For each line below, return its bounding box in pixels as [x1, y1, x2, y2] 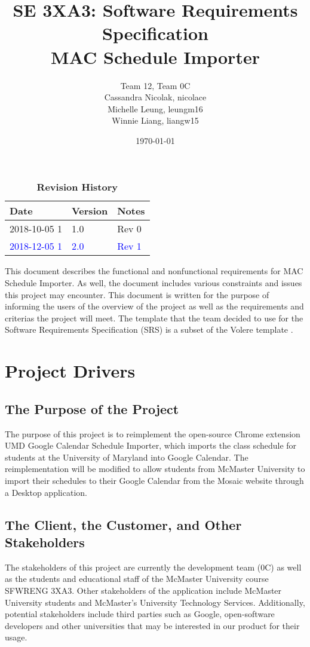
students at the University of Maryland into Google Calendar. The [5, 450, 248, 463]
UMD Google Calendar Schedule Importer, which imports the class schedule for [5, 439, 297, 452]
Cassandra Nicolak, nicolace [104, 91, 207, 103]
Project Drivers [5, 358, 136, 383]
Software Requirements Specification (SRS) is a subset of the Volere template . [5, 323, 293, 336]
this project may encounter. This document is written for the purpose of [5, 288, 269, 300]
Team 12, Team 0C [120, 79, 191, 91]
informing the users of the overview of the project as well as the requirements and [5, 300, 304, 312]
